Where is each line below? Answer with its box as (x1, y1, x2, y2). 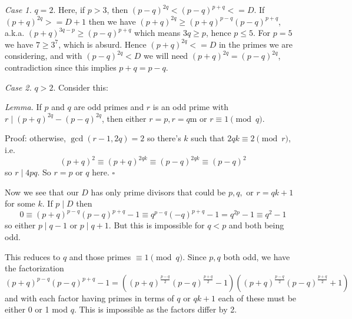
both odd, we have (223, 250, 290, 262)
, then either (102, 112, 147, 124)
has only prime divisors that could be (91, 185, 226, 198)
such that (191, 132, 225, 144)
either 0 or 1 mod (5, 303, 68, 315)
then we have (88, 15, 136, 27)
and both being (228, 219, 284, 231)
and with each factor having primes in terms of (5, 291, 174, 304)
